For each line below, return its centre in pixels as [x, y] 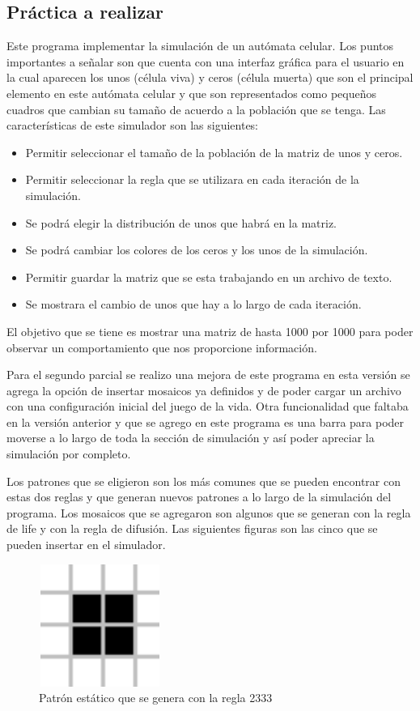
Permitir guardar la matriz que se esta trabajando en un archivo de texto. [209, 277]
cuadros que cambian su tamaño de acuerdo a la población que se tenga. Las [196, 109]
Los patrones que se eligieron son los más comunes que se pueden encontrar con [204, 481]
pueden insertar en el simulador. [86, 545]
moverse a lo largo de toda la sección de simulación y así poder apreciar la [191, 438]
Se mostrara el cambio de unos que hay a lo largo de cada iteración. [193, 304]
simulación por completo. [69, 454]
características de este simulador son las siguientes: [133, 125]
